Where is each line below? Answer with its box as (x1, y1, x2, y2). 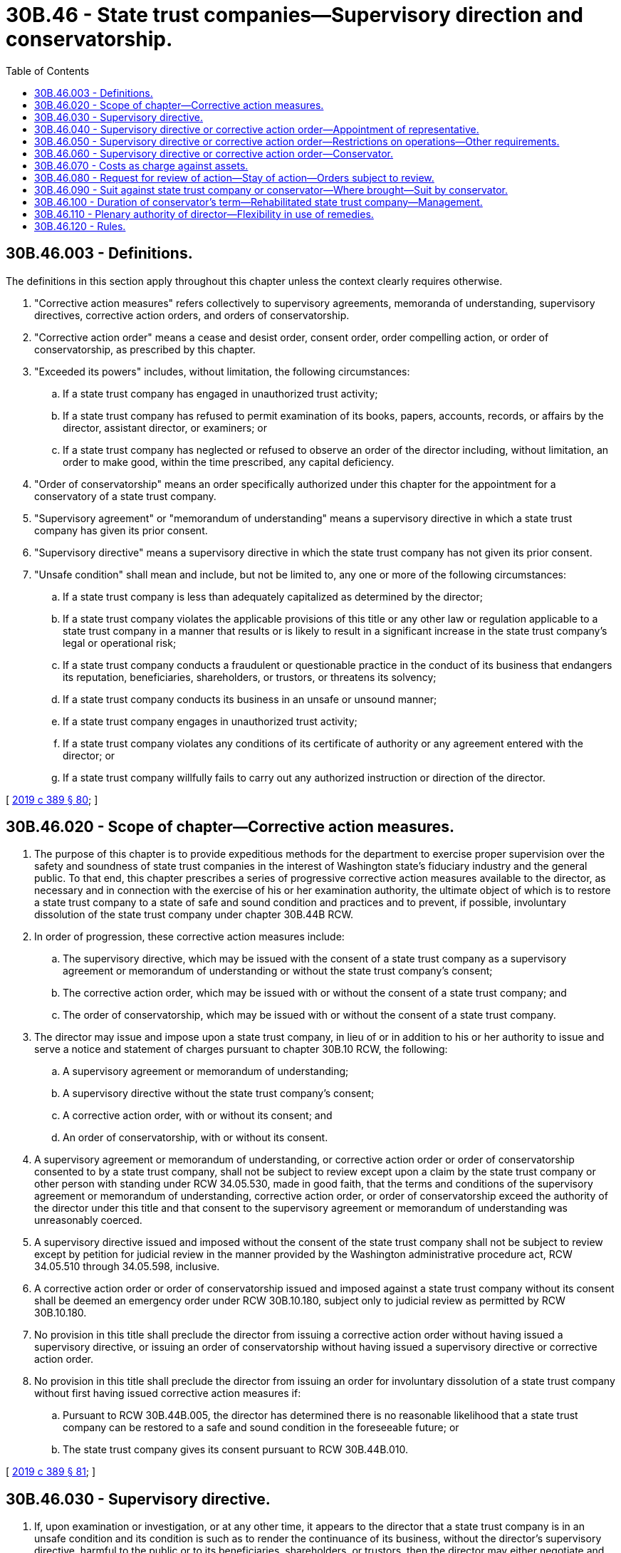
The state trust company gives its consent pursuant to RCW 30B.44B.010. (63, 1443, 409, 1456)
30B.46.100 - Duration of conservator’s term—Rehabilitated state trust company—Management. (34, 195, 483, 208)
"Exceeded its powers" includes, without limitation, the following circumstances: (34, 365, 410, 378)
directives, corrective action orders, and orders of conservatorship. (34, 308, 350, 321)
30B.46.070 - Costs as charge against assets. (34, 159, 249, 172)
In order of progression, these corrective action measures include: (34, 930, 345, 943)
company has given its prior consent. (34, 524, 208, 536)
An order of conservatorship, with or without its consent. (63, 1131, 328, 1144)
